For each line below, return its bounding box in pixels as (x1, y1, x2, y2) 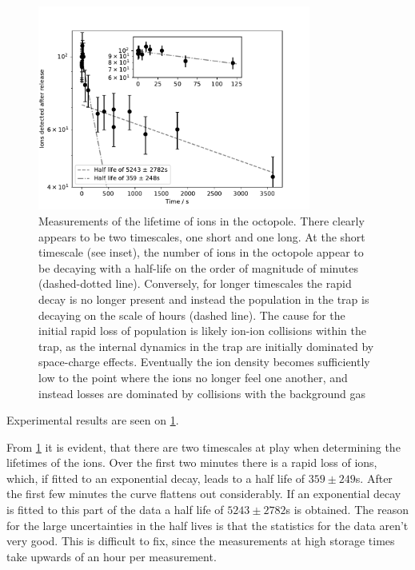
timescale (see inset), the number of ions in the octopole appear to (38, 244, 364, 261)
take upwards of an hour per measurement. (6, 548, 217, 564)
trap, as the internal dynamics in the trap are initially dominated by (38, 337, 374, 354)
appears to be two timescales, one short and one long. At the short (38, 228, 365, 245)
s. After (355, 469, 393, 486)
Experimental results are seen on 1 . (6, 412, 179, 428)
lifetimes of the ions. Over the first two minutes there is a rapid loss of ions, (6, 454, 377, 471)
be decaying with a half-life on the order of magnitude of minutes (38, 259, 358, 276)
